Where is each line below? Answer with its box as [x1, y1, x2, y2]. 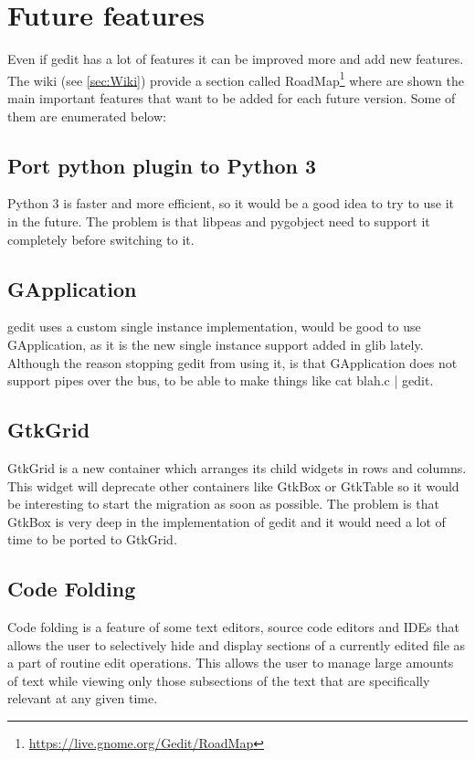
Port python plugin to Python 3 [7, 151, 317, 179]
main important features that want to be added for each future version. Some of [7, 88, 456, 107]
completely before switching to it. [7, 229, 195, 248]
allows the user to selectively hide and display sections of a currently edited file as [7, 635, 466, 654]
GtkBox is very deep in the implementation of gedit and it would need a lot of [7, 511, 446, 531]
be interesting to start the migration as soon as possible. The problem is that [7, 494, 439, 513]
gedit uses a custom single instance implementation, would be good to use [7, 317, 421, 336]
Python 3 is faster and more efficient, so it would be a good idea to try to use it [7, 194, 455, 213]
